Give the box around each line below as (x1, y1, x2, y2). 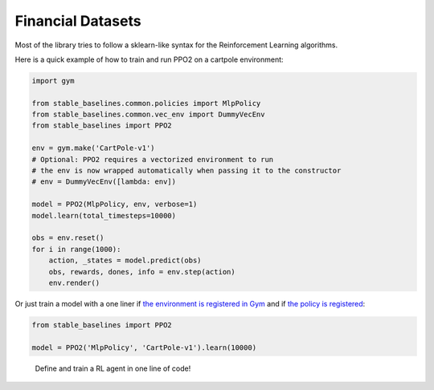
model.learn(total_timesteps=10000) (31, 211, 177, 220)
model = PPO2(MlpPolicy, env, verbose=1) (31, 200, 198, 209)
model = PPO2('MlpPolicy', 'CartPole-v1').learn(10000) (31, 343, 257, 352)
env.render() (48, 278, 100, 287)
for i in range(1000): (31, 245, 121, 254)
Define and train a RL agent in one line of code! (35, 364, 191, 373)
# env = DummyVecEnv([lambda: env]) (31, 177, 177, 186)
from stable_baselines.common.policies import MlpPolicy (31, 99, 261, 108)
